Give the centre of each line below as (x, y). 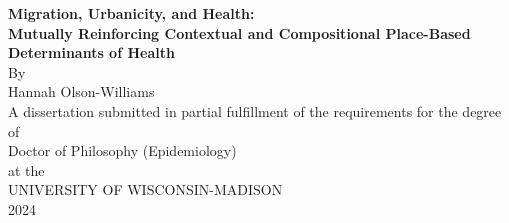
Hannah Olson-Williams (81, 91)
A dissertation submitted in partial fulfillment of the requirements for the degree (255, 110)
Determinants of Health (91, 52)
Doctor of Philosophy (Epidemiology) (122, 150)
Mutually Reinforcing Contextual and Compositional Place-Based (239, 32)
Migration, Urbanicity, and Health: (131, 13)
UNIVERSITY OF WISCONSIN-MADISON (145, 189)
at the (26, 169)
